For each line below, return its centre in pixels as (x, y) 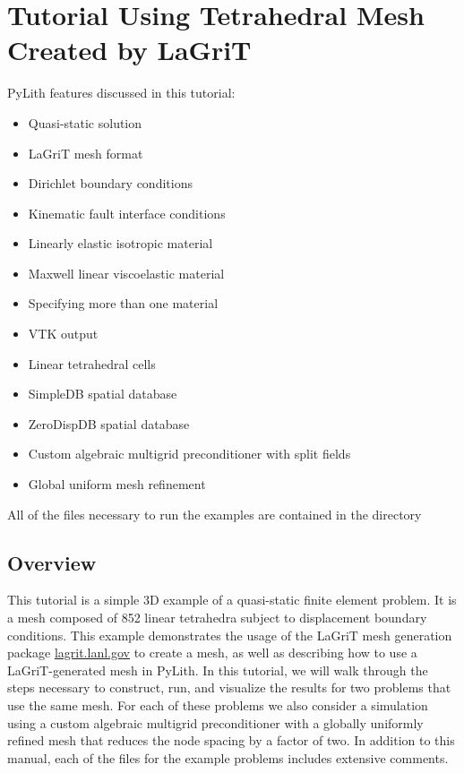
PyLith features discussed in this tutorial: (121, 93)
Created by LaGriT (129, 50)
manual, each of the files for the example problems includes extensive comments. (228, 757)
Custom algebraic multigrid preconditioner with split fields (189, 454)
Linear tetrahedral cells (92, 363)
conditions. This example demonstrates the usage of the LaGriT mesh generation (230, 635)
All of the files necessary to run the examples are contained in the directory (215, 514)
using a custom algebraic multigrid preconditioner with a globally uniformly (215, 722)
